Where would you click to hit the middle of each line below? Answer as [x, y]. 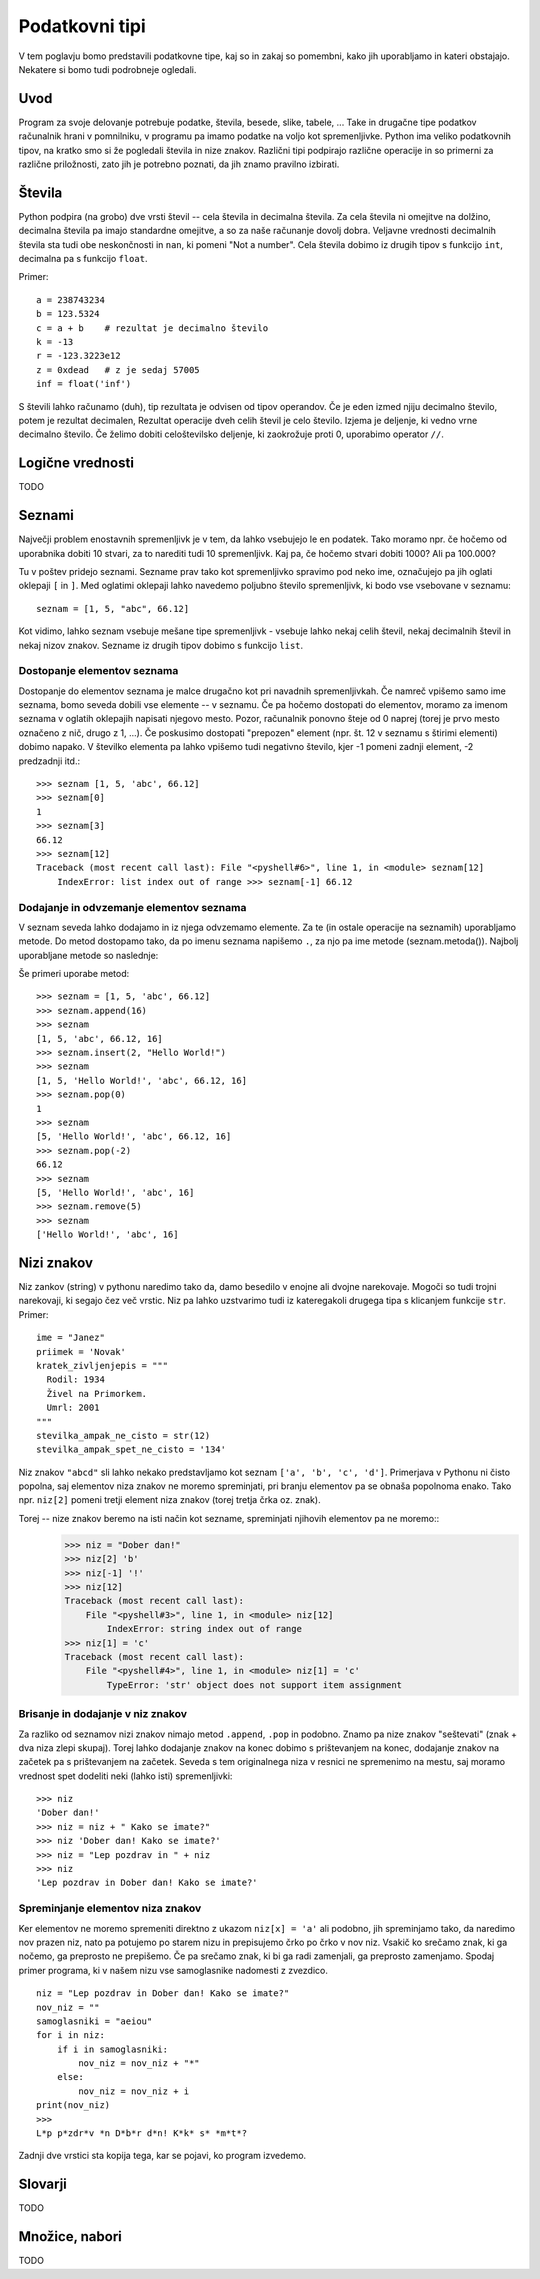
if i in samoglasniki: [112, 2049]
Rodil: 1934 [75, 1379]
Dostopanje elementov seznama [98, 671]
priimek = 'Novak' [81, 1351]
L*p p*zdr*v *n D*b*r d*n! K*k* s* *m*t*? [142, 2133]
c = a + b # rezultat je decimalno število [152, 328]
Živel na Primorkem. [97, 1393]
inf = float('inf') [84, 384]
